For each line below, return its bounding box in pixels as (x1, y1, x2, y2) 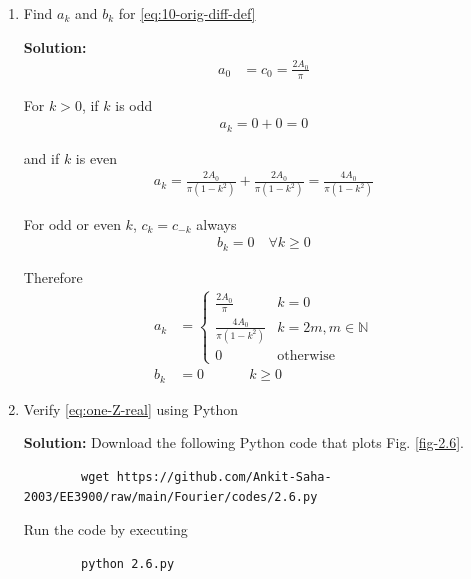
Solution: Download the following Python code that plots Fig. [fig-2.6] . (23, 432, 464, 453)
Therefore (23, 266, 83, 287)
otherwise (277, 349, 335, 364)
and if (23, 147, 60, 168)
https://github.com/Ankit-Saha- (116, 470, 332, 485)
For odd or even (23, 213, 121, 234)
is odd (115, 94, 153, 115)
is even (75, 147, 118, 168)
